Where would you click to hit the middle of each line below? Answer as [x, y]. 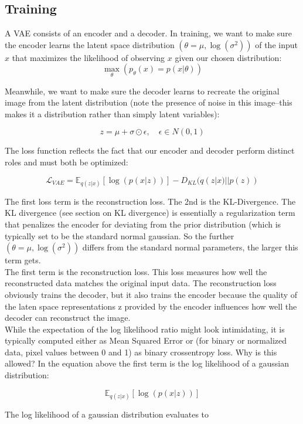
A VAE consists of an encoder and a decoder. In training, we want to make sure [148, 33]
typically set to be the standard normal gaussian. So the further [120, 235]
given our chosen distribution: [228, 57]
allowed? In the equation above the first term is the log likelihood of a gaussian [147, 363]
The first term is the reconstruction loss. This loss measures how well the [136, 271]
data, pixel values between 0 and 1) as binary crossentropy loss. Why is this [141, 352]
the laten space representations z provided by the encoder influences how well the [151, 306]
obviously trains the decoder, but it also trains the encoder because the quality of [151, 294]
